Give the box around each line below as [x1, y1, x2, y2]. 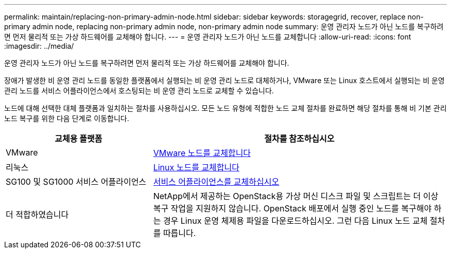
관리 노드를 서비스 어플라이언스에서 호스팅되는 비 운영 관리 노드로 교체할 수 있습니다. [4, 86, 274, 95]
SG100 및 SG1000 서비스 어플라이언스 [6, 177, 147, 187]
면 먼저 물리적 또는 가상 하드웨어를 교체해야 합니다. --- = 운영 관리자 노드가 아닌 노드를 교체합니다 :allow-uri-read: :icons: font [4, 32, 411, 41]
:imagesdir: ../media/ [4, 42, 74, 50]
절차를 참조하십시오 [264, 133, 335, 144]
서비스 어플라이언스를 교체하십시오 [153, 177, 280, 187]
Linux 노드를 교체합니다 [153, 162, 239, 172]
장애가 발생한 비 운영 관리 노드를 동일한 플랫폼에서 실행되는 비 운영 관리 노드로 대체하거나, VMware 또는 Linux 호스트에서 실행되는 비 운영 [4, 76, 445, 85]
